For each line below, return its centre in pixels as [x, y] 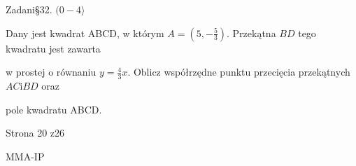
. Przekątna [251, 33]
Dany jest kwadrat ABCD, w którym [85, 33]
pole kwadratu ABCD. [54, 109]
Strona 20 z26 [35, 133]
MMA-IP [25, 156]
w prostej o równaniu [51, 72]
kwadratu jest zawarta [53, 48]
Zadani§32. [29, 9]
